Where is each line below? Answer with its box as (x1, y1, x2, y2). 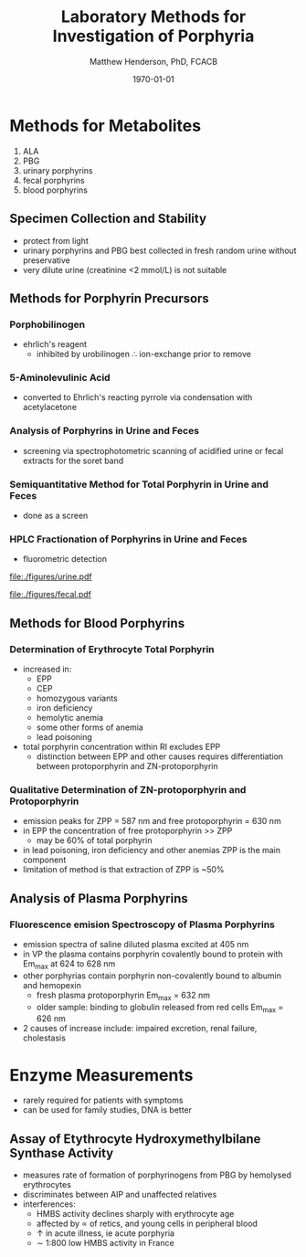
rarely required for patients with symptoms (22, 1094, 184, 1106)
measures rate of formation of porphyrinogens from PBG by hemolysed (22, 1169, 292, 1180)
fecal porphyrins (22, 174, 85, 185)
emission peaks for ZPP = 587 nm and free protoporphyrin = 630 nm (22, 816, 281, 827)
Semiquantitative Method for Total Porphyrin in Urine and (9, 478, 269, 491)
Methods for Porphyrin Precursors (9, 290, 210, 306)
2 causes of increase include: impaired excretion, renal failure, (22, 1023, 258, 1034)
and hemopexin (22, 979, 82, 990)
